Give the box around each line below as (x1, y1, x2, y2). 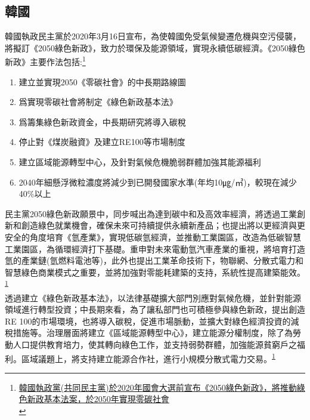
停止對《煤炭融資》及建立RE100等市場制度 (18, 135, 185, 148)
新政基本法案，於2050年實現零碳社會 (27, 393, 169, 405)
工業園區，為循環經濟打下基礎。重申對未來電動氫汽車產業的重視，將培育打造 (5, 242, 305, 255)
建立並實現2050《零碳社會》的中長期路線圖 (18, 75, 186, 88)
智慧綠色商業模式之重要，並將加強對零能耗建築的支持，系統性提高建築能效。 (5, 265, 305, 278)
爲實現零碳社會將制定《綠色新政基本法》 (18, 95, 178, 108)
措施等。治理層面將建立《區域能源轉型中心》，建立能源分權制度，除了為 (13, 326, 293, 339)
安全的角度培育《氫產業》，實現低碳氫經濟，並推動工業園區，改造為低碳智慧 (5, 230, 301, 243)
